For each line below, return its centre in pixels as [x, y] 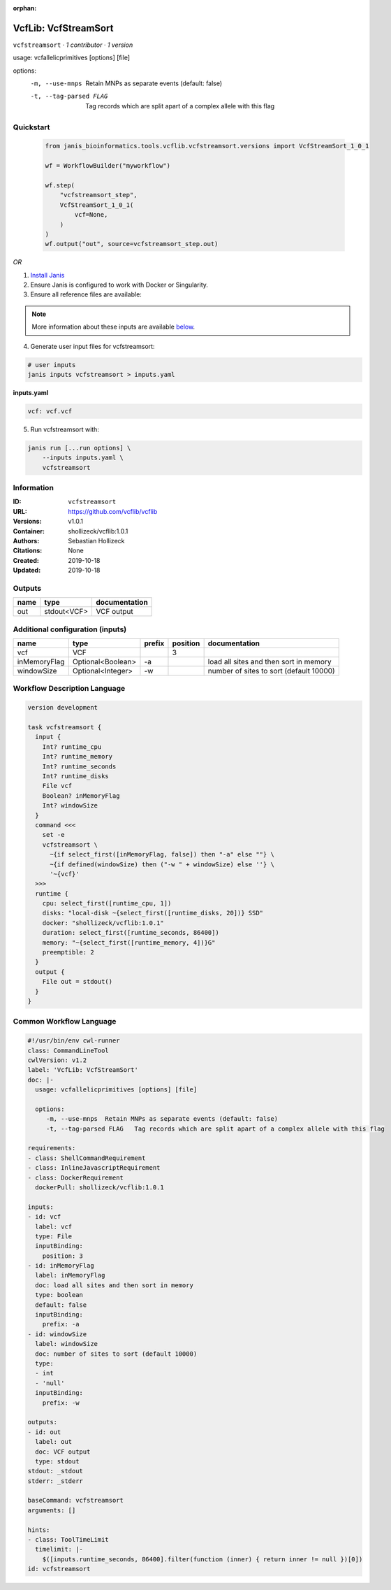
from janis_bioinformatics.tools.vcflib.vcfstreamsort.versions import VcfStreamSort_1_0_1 [207, 146]
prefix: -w [61, 1403]
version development [62, 708]
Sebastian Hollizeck [96, 541]
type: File [54, 1236]
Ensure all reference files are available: [86, 294]
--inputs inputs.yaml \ [83, 458]
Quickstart [31, 127]
